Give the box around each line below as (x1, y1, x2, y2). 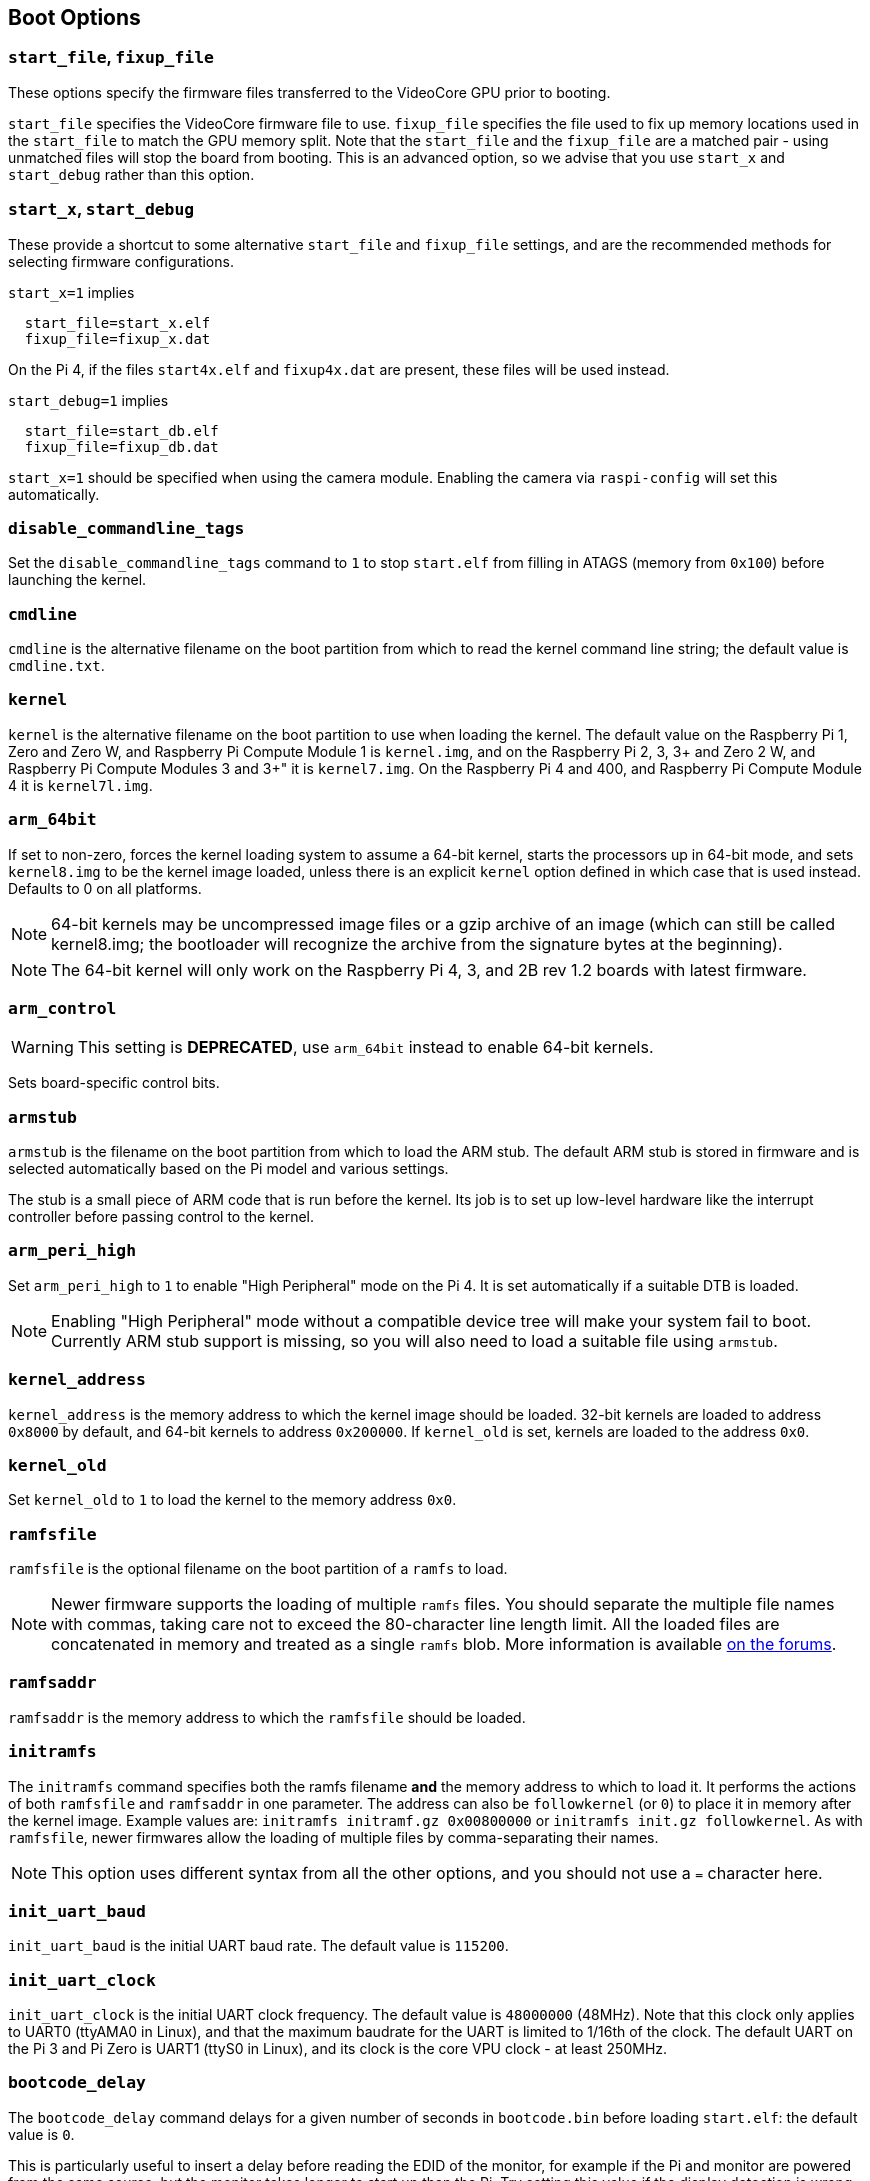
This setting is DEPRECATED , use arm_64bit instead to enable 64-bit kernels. (77, 1037, 654, 1058)
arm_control (8, 998, 117, 1018)
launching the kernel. (8, 571, 147, 589)
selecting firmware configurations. (8, 252, 234, 270)
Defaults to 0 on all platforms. (8, 879, 202, 897)
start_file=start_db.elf (24, 422, 219, 439)
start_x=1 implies (8, 283, 135, 301)
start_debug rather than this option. (8, 165, 255, 183)
